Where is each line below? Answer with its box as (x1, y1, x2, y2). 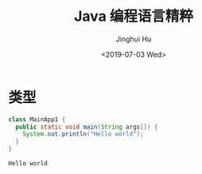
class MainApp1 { (8, 115, 66, 124)
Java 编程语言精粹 (74, 7, 193, 26)
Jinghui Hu (115, 34, 152, 44)
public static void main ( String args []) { (15, 123, 158, 131)
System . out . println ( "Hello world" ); (22, 130, 145, 138)
